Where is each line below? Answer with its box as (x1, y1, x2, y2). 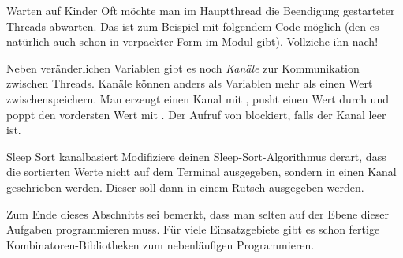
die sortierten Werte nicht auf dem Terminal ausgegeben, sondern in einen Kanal (6, 163, 397, 180)
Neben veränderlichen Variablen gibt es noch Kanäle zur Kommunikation (6, 59, 360, 76)
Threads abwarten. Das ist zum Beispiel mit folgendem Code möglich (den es (6, 17, 379, 34)
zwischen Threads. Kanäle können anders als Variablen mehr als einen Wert (6, 75, 373, 92)
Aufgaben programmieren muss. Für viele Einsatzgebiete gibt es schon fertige (6, 221, 380, 237)
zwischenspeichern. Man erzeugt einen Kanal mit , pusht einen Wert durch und (6, 90, 389, 107)
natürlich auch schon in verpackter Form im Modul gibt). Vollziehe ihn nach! (6, 33, 379, 50)
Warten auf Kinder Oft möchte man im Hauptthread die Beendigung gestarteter (6, 2, 395, 18)
